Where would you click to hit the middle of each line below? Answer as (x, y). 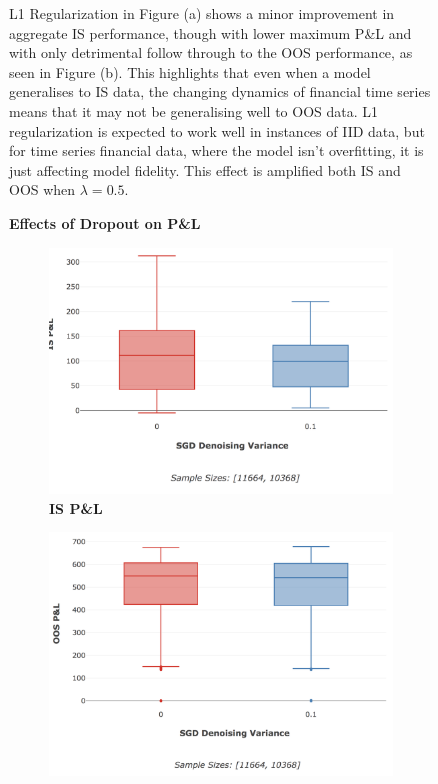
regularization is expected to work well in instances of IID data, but (217, 130)
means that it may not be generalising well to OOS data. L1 (194, 110)
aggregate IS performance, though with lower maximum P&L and (210, 32)
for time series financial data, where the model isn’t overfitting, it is (216, 150)
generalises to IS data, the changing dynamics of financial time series (220, 91)
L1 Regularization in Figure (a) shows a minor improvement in (202, 13)
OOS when (42, 189)
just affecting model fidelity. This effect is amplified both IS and (205, 169)
